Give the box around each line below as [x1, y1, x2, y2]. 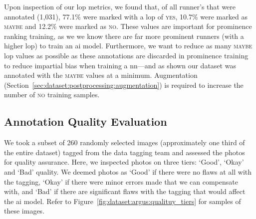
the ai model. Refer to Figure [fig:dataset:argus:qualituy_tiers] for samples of [4, 196, 241, 206]
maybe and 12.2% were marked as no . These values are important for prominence [4, 21, 252, 31]
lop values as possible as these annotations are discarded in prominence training [4, 50, 249, 60]
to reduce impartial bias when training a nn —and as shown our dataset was [4, 60, 236, 70]
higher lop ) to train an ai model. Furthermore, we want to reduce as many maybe [4, 40, 253, 51]
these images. [4, 206, 45, 216]
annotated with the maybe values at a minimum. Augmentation [4, 70, 198, 80]
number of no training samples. [4, 89, 100, 100]
